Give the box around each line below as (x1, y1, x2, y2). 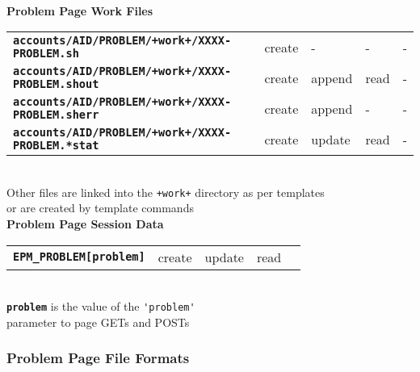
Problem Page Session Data (6, 215, 164, 232)
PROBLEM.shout (13, 77, 99, 91)
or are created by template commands (6, 199, 194, 216)
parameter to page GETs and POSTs (6, 313, 190, 330)
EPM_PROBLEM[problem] (13, 250, 145, 264)
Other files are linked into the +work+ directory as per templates (6, 183, 325, 200)
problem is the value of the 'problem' (6, 298, 195, 315)
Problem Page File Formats (6, 348, 190, 368)
